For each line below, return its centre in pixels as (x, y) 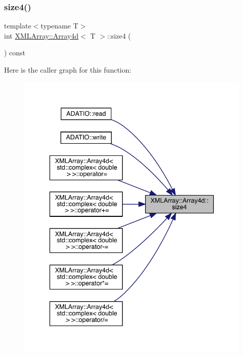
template (18, 26)
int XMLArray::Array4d (42, 35)
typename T (59, 26)
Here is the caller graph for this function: (68, 70)
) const (15, 53)
